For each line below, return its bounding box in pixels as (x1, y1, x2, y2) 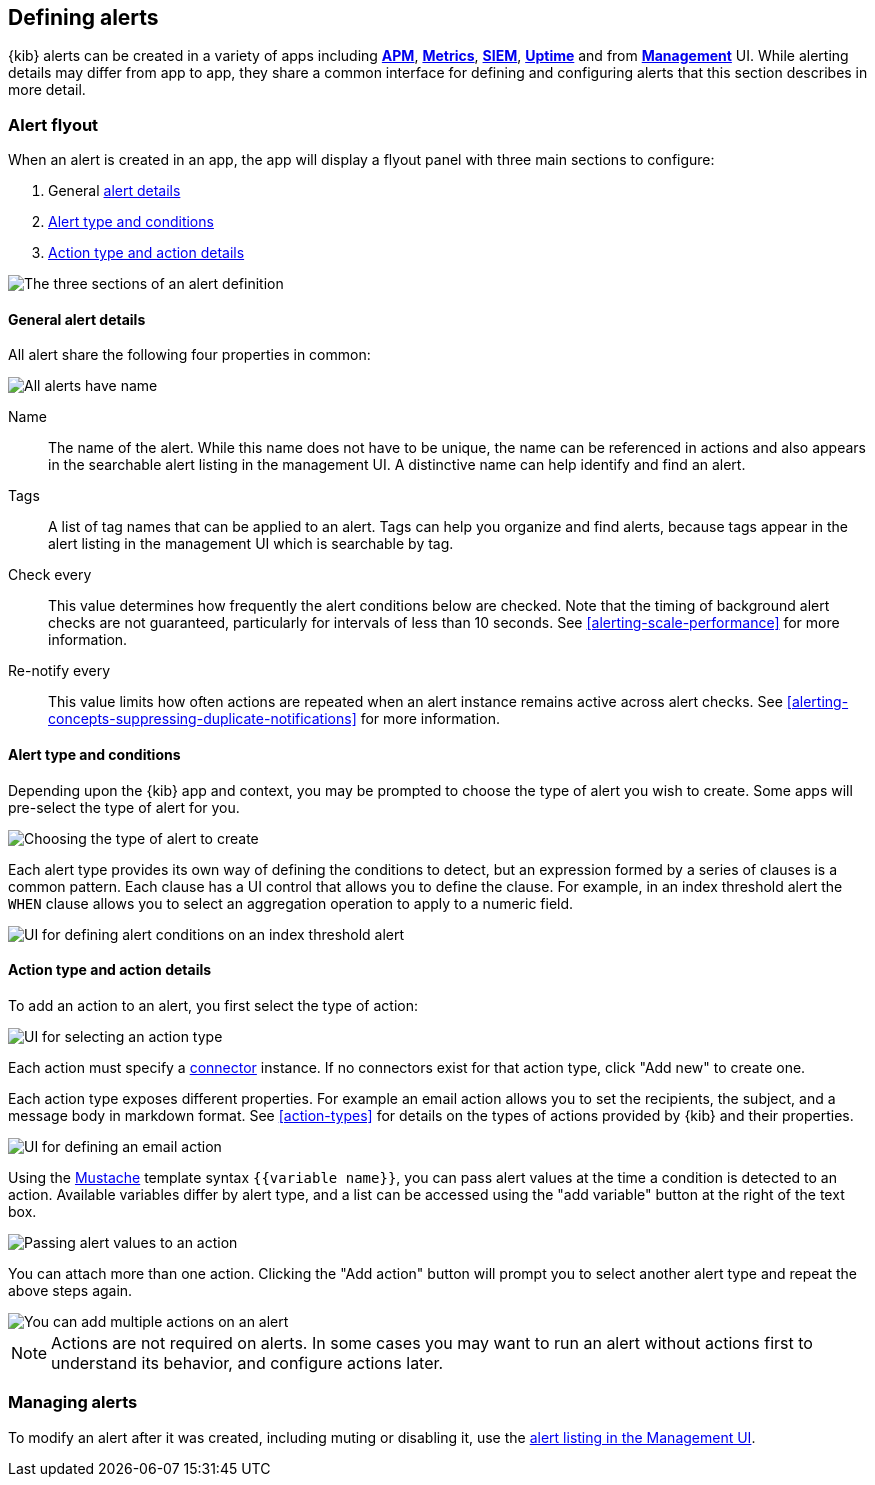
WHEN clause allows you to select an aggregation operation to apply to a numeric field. (8, 894, 574, 912)
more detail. (8, 81, 86, 99)
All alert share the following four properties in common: (8, 346, 371, 364)
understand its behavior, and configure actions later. (51, 1352, 444, 1373)
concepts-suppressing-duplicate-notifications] (48, 710, 357, 728)
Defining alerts (8, 5, 159, 30)
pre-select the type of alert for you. (8, 798, 240, 816)
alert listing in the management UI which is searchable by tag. (48, 535, 454, 553)
